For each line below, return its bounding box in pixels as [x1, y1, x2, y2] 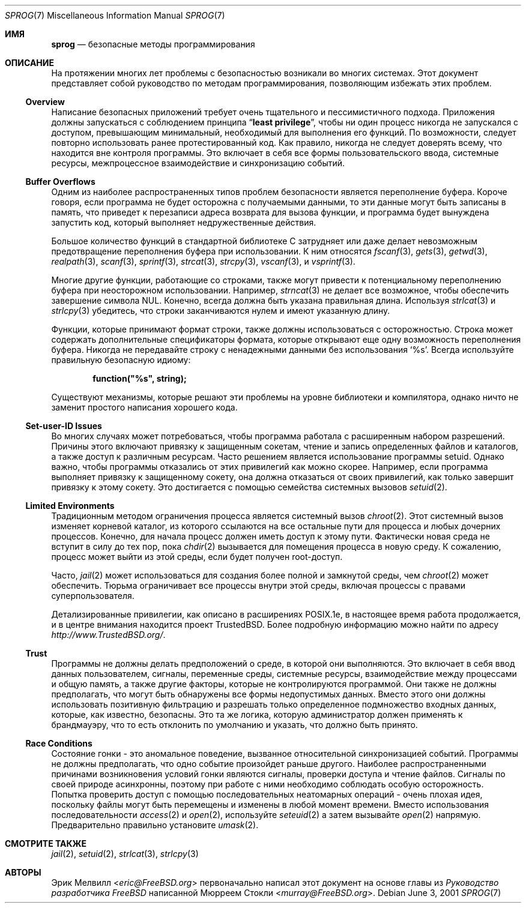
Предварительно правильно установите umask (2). [51, 820, 259, 830]
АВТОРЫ [5, 867, 41, 877]
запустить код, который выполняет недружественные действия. [51, 217, 316, 227]
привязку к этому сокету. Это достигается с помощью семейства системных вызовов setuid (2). [51, 482, 447, 492]
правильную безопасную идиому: [51, 355, 191, 365]
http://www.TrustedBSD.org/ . [51, 630, 166, 640]
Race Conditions [25, 738, 92, 748]
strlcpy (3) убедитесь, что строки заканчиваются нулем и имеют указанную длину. [51, 305, 390, 316]
